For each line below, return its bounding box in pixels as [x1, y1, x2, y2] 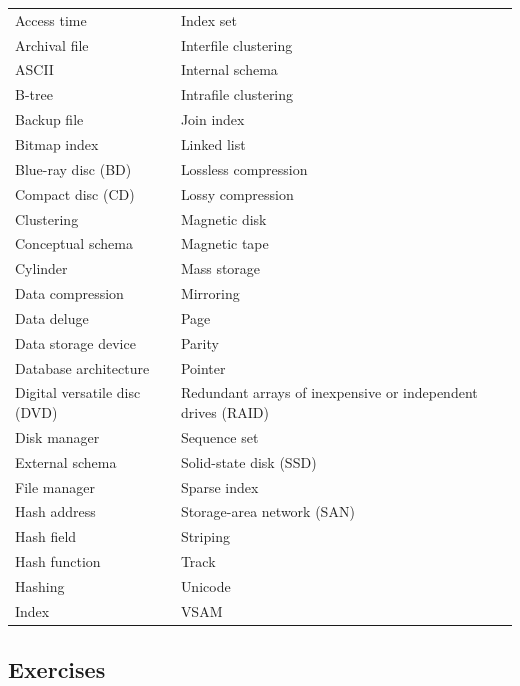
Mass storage [180, 258, 261, 279]
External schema [15, 451, 117, 472]
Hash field [15, 526, 77, 547]
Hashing [15, 575, 65, 596]
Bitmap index [15, 133, 99, 154]
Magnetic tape [180, 233, 269, 254]
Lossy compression [180, 183, 294, 204]
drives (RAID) [180, 402, 269, 422]
